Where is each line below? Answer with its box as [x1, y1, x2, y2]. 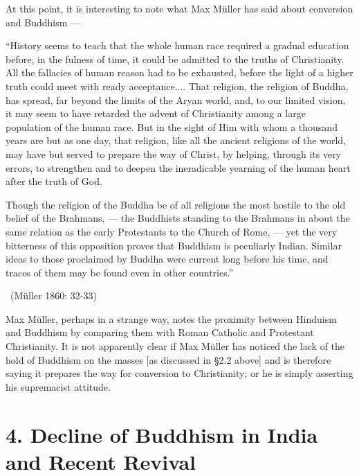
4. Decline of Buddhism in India [6, 420, 318, 448]
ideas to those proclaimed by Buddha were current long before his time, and [6, 252, 329, 266]
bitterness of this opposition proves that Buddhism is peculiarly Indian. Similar [6, 238, 342, 252]
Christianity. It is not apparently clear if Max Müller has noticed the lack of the [6, 339, 345, 353]
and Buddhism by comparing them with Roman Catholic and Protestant [6, 325, 314, 340]
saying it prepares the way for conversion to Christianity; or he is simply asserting [6, 366, 353, 380]
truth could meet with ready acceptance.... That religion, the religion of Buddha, [6, 78, 349, 93]
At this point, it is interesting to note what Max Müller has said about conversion [6, 1, 353, 15]
